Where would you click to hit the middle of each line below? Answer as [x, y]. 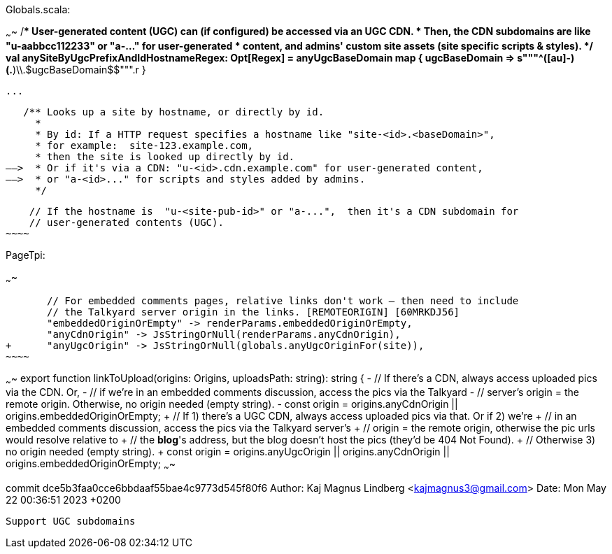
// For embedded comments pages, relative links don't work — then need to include [283, 300]
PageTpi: [26, 255]
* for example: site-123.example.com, [144, 145]
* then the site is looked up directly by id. [165, 156]
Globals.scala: [38, 9]
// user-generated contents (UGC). [126, 222]
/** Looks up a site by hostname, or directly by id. [174, 112]
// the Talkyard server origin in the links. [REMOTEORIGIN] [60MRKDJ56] [254, 312]
